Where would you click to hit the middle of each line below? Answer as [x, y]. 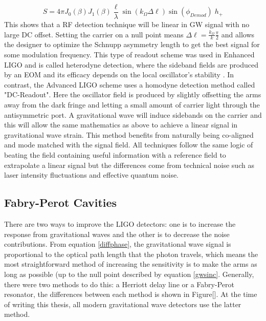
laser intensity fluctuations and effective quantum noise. [92, 175]
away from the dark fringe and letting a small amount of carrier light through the [132, 105]
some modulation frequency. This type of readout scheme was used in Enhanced [129, 55]
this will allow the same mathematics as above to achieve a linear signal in [121, 125]
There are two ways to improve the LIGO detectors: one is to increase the [120, 224]
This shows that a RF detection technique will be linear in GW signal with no [127, 24]
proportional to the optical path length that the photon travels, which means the [131, 254]
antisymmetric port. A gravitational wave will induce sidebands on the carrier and [133, 114]
